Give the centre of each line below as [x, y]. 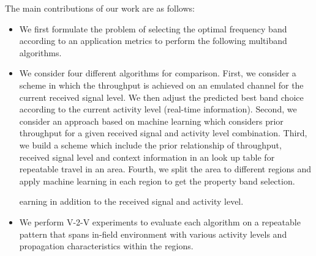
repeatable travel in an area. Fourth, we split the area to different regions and [165, 169]
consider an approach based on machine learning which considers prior [151, 121]
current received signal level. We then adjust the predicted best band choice [161, 97]
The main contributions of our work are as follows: [100, 8]
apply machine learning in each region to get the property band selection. [157, 181]
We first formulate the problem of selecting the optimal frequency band [153, 28]
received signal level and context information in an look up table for [147, 157]
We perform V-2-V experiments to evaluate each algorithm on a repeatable [160, 221]
